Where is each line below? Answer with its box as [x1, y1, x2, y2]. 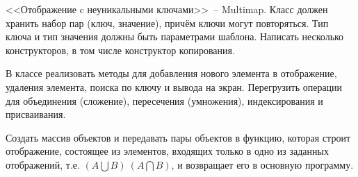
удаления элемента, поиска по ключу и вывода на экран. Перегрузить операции [6, 79, 343, 94]
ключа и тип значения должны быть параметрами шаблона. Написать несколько [6, 29, 344, 44]
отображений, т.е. [6, 157, 80, 171]
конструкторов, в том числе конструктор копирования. [6, 42, 235, 57]
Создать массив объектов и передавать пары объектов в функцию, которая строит [6, 130, 351, 144]
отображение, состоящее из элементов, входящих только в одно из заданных [6, 144, 329, 158]
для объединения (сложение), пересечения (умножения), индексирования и [6, 93, 323, 108]
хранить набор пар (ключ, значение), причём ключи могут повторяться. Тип [6, 15, 329, 30]
